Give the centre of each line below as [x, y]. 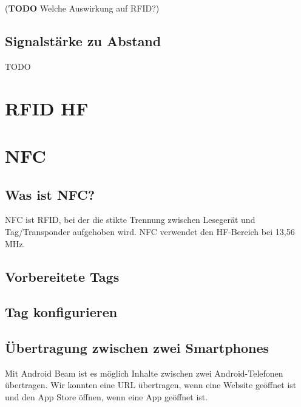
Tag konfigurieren [61, 312]
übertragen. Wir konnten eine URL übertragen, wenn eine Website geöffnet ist [151, 385]
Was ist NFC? [50, 194]
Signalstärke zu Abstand [83, 40]
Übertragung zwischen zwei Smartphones [137, 348]
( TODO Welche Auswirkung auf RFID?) [82, 8]
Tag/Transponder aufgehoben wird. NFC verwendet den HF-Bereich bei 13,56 [150, 231]
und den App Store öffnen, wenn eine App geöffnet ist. [107, 397]
